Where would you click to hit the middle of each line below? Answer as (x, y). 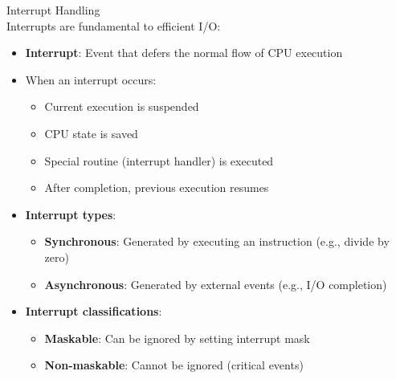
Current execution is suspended (122, 106)
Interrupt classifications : (94, 311)
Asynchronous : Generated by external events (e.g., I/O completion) (216, 284)
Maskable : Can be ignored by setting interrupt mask (177, 338)
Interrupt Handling (53, 10)
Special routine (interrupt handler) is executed (159, 160)
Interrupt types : (71, 214)
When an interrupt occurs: (91, 79)
